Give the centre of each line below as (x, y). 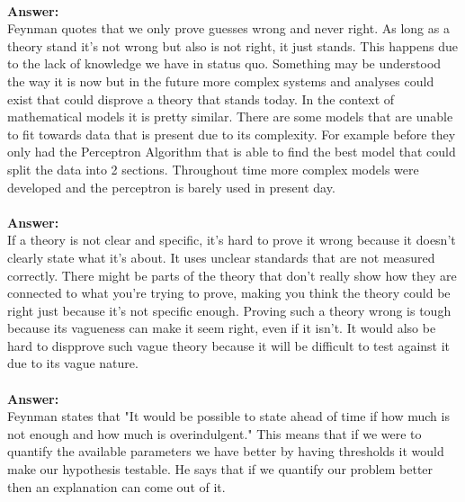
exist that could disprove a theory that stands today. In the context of (201, 99)
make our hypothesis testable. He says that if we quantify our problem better (220, 469)
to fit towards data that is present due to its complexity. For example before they (232, 134)
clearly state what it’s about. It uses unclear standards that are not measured (221, 257)
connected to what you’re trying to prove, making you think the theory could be (229, 293)
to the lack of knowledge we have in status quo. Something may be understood (224, 63)
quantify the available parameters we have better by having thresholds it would (226, 451)
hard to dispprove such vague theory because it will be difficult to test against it (229, 345)
